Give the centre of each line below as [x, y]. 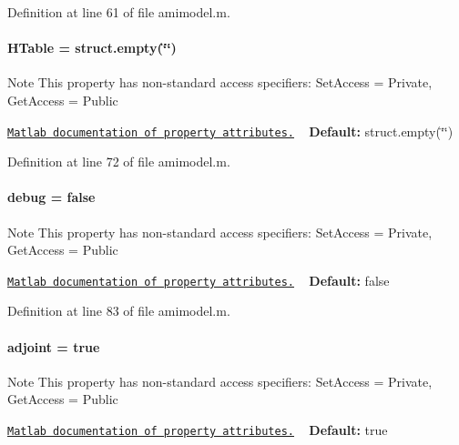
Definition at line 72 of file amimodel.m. [119, 162]
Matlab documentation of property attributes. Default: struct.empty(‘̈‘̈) [230, 131]
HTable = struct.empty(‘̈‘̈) [92, 48]
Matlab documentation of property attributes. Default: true [198, 430]
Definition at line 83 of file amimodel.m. [119, 311]
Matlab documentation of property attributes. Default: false [199, 280]
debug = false [51, 197]
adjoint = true [54, 346]
